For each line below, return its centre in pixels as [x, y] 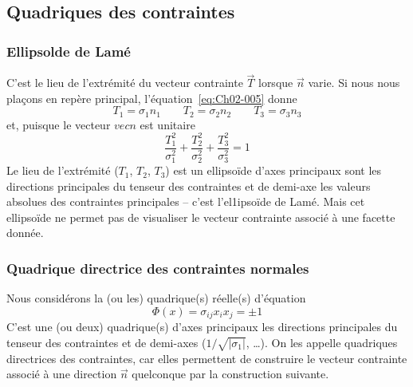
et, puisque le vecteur [59, 124]
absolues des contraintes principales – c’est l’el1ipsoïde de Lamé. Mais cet [186, 201]
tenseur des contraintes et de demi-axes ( [106, 342]
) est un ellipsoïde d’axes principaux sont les [273, 170]
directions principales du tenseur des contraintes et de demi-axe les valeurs [189, 186]
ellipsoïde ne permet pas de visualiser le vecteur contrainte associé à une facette [201, 217]
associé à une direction [62, 374]
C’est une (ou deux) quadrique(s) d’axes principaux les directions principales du [202, 327]
